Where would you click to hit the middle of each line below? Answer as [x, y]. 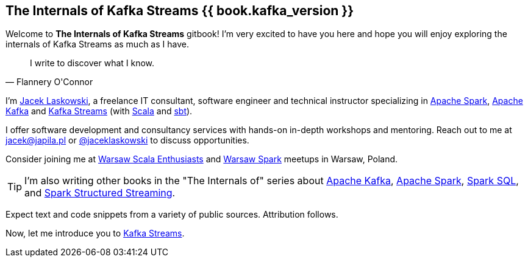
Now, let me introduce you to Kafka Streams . [95, 233]
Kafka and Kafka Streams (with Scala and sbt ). [99, 111]
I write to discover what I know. [92, 63]
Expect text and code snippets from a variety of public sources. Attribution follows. [172, 215]
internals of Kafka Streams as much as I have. [97, 44]
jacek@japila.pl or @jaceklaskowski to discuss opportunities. [127, 140]
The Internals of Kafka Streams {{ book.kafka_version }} [180, 11]
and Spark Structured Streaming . [100, 193]
